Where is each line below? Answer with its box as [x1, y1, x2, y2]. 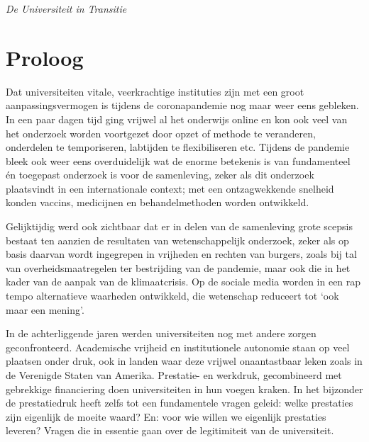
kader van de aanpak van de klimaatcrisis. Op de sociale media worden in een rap [6, 274, 361, 289]
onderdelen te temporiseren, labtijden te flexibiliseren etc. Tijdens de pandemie [6, 140, 350, 154]
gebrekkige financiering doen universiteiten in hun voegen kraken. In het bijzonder [6, 381, 363, 396]
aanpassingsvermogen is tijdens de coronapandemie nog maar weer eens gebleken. [6, 98, 359, 113]
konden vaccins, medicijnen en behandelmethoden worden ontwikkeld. [6, 195, 309, 210]
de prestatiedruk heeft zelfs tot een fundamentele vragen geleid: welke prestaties [6, 395, 353, 410]
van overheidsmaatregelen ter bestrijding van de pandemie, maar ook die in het [6, 260, 351, 275]
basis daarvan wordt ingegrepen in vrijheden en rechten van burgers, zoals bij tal [6, 246, 357, 261]
